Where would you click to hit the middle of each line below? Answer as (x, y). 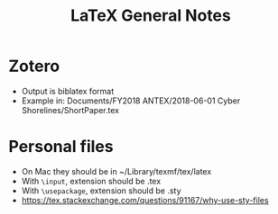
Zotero (34, 66)
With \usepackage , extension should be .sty (101, 191)
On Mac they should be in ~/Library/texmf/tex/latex (116, 171)
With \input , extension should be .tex (91, 181)
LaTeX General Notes (151, 16)
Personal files (61, 147)
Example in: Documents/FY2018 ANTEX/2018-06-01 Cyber (131, 101)
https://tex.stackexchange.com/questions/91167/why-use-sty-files (145, 200)
